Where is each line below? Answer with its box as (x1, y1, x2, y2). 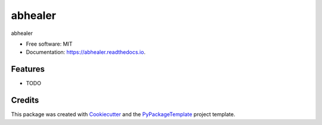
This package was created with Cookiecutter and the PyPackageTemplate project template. (11, 111, 236, 118)
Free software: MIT (26, 40, 73, 47)
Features (11, 64, 45, 74)
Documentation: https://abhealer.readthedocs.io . (26, 49, 146, 56)
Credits (11, 95, 39, 105)
